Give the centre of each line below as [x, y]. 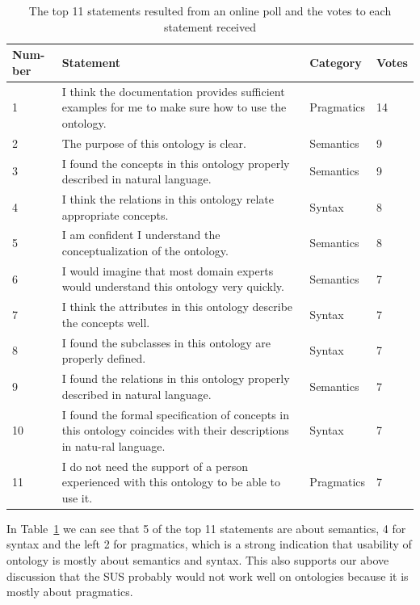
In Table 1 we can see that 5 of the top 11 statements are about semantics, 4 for [206, 528]
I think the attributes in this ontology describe [177, 307]
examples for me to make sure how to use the [174, 107]
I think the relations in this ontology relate [168, 198]
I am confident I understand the [141, 235]
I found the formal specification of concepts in [176, 414]
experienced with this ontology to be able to [171, 482]
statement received [210, 26]
